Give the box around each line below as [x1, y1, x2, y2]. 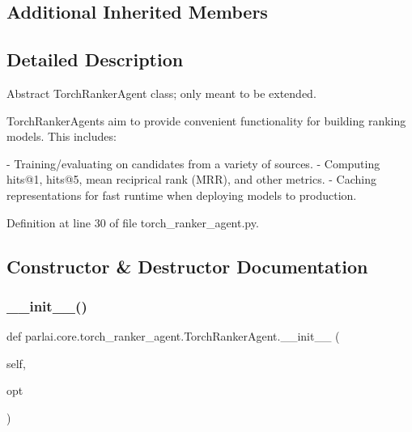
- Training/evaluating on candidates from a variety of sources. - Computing [6, 155, 380, 172]
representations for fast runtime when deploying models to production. [6, 186, 357, 203]
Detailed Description [6, 47, 184, 72]
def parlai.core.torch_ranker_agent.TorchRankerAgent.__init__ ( [6, 328, 340, 345]
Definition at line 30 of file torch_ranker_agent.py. [6, 214, 259, 231]
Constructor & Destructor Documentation [6, 253, 368, 278]
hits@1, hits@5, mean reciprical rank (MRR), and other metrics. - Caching [6, 171, 376, 188]
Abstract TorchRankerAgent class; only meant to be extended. [6, 84, 316, 101]
